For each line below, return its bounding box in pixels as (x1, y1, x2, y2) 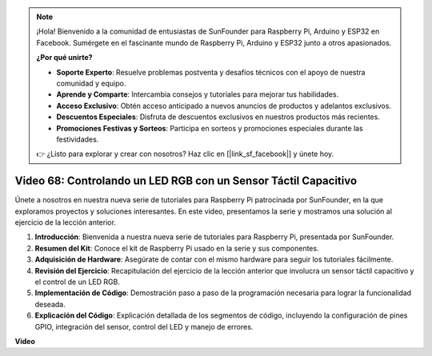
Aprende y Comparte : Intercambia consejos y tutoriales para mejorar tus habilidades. (56, 90, 339, 99)
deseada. (34, 299, 66, 309)
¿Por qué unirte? (36, 53, 93, 62)
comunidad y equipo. (56, 78, 126, 88)
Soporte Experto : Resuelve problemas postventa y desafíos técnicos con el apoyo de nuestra (56, 67, 366, 77)
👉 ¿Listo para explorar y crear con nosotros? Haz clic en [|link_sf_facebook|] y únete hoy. (36, 149, 334, 159)
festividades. (56, 134, 99, 144)
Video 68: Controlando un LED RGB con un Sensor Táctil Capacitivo (14, 174, 358, 188)
